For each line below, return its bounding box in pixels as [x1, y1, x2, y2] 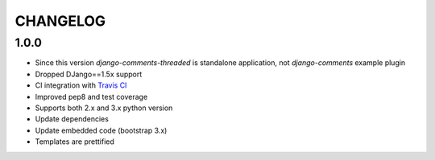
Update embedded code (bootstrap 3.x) [35, 125, 168, 135]
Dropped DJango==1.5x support [35, 69, 143, 79]
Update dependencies [35, 114, 109, 124]
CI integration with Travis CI [35, 80, 127, 90]
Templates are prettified [35, 137, 114, 146]
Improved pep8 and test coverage [35, 92, 148, 101]
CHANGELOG [14, 12, 106, 30]
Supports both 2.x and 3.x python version [35, 103, 173, 113]
